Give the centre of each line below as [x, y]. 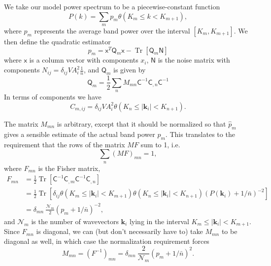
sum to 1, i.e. [160, 144]
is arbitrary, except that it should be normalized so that [141, 123]
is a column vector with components [84, 60]
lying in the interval [159, 221]
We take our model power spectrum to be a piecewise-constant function [112, 6]
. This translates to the [200, 134]
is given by [130, 70]
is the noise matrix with [194, 60]
